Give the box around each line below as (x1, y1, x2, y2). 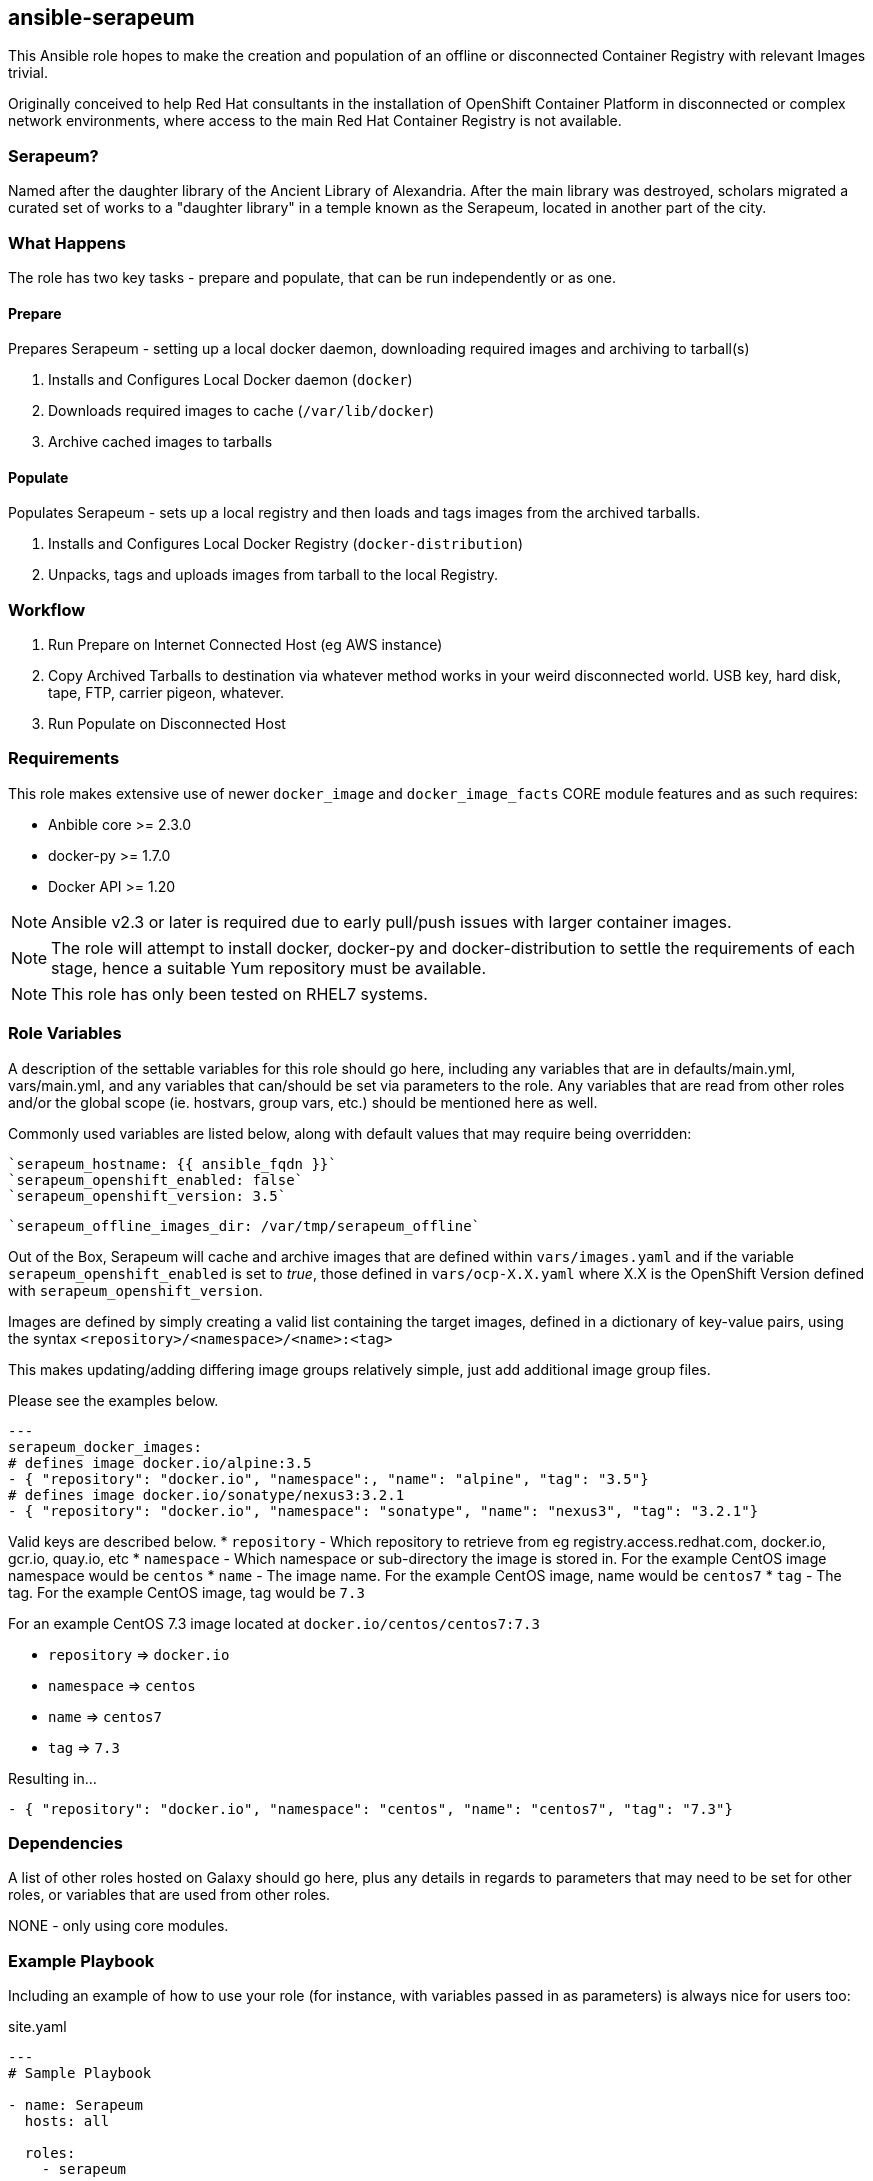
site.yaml (8, 2018, 67, 2036)
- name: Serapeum (8, 2097, 143, 2114)
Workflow (8, 599, 86, 620)
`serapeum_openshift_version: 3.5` (8, 1187, 287, 1204)
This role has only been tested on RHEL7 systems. (51, 983, 428, 1004)
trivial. (8, 64, 48, 82)
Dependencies (8, 1832, 124, 1853)
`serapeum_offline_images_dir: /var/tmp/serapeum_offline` (8, 1217, 481, 1234)
